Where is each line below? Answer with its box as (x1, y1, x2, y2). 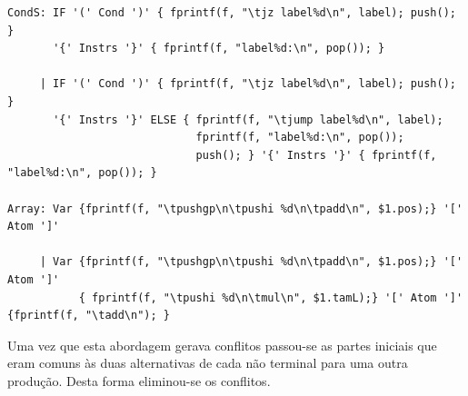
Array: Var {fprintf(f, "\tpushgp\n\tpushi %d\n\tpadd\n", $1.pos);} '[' (7, 202, 463, 215)
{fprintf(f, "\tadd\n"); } (7, 309, 170, 322)
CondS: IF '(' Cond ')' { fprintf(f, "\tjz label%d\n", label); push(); (7, 6, 456, 19)
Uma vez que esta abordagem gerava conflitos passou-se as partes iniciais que (7, 335, 437, 354)
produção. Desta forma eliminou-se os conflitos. (7, 371, 271, 390)
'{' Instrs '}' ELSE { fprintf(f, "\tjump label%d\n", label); (53, 113, 443, 126)
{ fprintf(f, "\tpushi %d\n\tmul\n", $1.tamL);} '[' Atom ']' (78, 291, 463, 304)
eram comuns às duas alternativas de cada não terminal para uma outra (7, 353, 408, 372)
